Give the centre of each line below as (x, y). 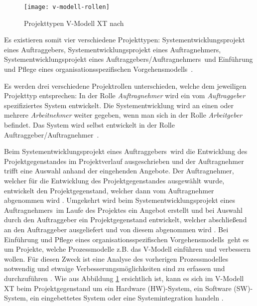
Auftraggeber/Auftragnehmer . (52, 134)
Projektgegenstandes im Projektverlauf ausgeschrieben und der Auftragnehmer (124, 161)
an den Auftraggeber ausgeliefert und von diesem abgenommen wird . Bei (116, 229)
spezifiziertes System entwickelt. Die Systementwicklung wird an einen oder (119, 105)
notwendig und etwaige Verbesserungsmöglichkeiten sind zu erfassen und (115, 268)
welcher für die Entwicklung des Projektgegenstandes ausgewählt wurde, (114, 180)
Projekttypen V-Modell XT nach (74, 23)
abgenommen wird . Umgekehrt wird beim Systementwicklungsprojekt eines (120, 200)
